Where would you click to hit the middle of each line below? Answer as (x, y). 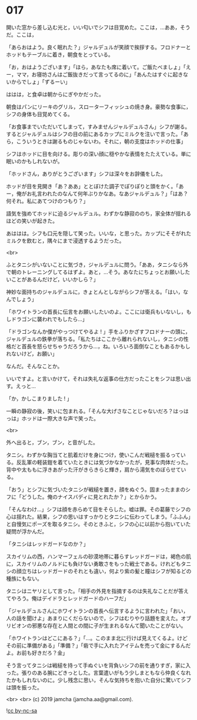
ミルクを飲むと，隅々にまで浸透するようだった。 (65, 240)
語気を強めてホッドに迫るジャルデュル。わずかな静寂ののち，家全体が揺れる (99, 213)
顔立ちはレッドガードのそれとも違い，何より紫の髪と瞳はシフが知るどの (104, 571)
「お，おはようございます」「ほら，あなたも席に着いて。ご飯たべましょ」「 (96, 67)
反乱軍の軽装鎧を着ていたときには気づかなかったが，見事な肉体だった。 (104, 462)
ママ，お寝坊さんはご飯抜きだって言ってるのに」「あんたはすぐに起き (100, 74)
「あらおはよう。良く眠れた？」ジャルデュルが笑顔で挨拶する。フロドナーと (98, 47)
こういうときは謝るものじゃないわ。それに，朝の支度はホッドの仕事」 (101, 141)
